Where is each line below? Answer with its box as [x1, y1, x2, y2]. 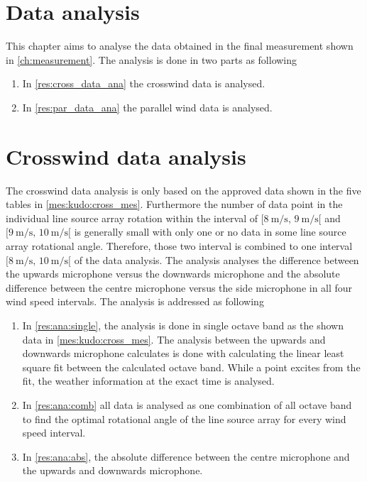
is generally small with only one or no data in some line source [74, 224, 346, 239]
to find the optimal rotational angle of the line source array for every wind [22, 411, 346, 426]
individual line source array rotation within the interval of [6, 210, 258, 225]
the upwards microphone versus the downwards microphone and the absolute [6, 266, 340, 281]
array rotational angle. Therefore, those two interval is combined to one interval [6, 239, 353, 253]
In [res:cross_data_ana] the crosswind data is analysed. [22, 76, 265, 91]
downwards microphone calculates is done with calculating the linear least [22, 346, 344, 361]
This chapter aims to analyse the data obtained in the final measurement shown [6, 38, 354, 53]
